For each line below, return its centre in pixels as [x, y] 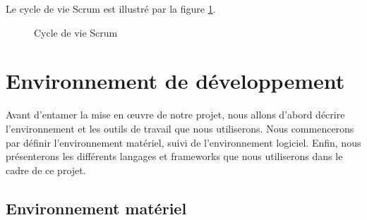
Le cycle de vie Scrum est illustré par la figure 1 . [111, 8]
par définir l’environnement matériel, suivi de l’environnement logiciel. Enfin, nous [183, 142]
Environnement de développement [175, 81]
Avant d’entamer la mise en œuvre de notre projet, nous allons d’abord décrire [175, 115]
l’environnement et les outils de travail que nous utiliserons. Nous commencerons [180, 128]
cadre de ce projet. [46, 170]
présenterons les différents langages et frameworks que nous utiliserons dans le [174, 156]
